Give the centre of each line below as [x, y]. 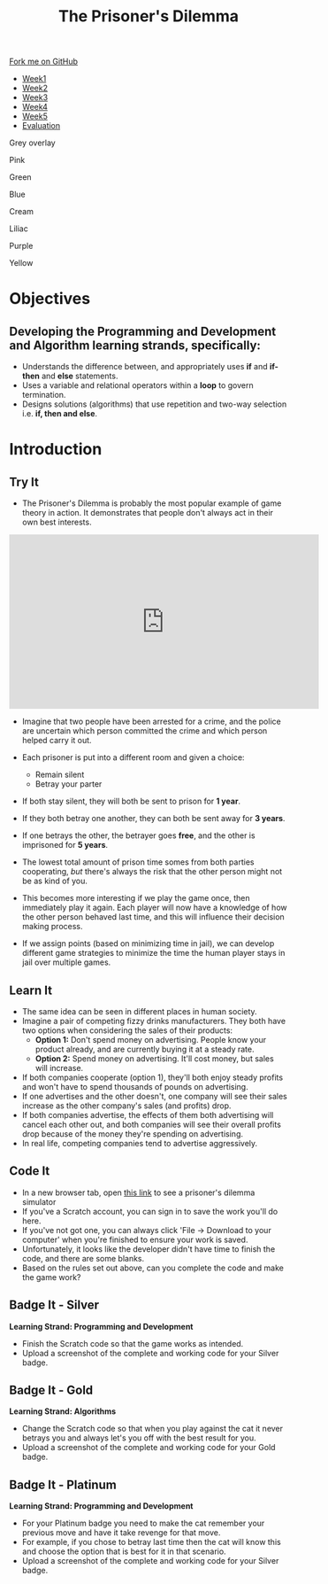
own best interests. [57, 522]
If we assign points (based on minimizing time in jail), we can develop [148, 943]
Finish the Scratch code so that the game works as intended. [133, 1343]
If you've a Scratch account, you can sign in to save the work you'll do [150, 1211]
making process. [52, 927]
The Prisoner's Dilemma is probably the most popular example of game [152, 503]
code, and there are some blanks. [83, 1258]
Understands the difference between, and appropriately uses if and [145, 367]
